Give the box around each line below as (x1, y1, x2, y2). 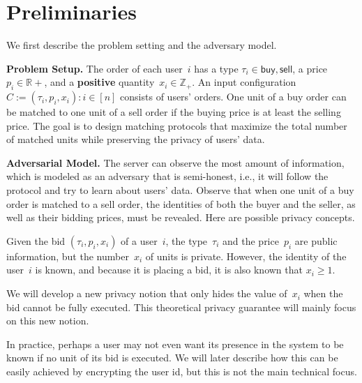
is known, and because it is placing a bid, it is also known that (35, 262, 303, 277)
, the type (165, 233, 208, 248)
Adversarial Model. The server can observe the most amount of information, (6, 155, 345, 170)
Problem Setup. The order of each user (6, 61, 183, 75)
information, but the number (6, 248, 129, 263)
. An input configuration (192, 75, 296, 89)
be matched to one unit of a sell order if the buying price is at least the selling (6, 105, 341, 119)
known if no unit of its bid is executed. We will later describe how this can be (6, 350, 338, 365)
